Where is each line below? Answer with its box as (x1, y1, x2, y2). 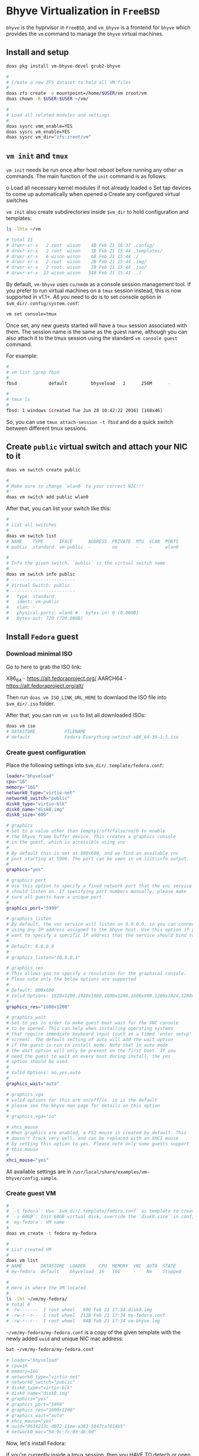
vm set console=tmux (6, 311, 57, 317)
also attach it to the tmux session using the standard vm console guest (6, 334, 178, 341)
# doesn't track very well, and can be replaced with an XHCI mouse (6, 1135, 179, 1141)
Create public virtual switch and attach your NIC (6, 442, 188, 452)
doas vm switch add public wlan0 (6, 494, 89, 500)
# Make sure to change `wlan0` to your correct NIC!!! (6, 483, 145, 489)
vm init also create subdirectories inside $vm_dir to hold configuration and (6, 208, 189, 216)
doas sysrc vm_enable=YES (6, 129, 70, 135)
